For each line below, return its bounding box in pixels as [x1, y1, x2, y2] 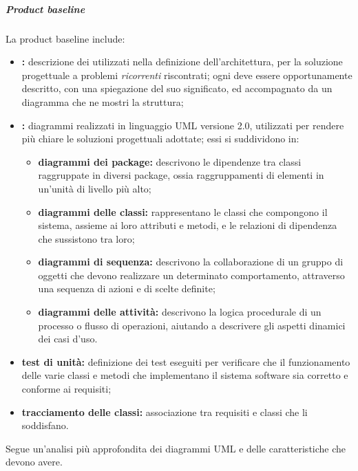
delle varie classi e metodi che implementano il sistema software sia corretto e [21, 368, 348, 382]
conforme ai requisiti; [21, 382, 112, 396]
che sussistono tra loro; [38, 231, 135, 245]
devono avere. [6, 454, 63, 469]
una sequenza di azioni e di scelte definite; [38, 281, 215, 296]
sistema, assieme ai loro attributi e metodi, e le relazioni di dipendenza [38, 218, 337, 232]
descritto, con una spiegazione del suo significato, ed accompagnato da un [21, 81, 333, 96]
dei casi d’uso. [38, 331, 98, 346]
